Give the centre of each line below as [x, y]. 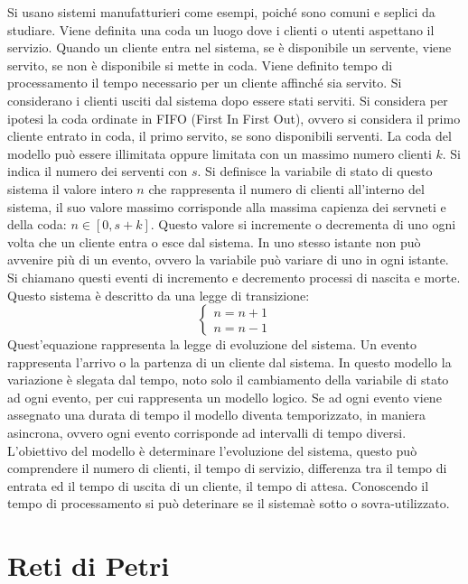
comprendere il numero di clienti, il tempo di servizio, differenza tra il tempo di [227, 468]
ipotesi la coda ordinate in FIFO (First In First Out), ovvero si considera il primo [234, 118]
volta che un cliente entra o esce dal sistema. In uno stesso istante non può [214, 241]
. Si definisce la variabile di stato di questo [315, 171]
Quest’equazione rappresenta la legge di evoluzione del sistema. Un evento [212, 344]
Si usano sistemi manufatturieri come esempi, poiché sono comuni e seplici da [221, 12]
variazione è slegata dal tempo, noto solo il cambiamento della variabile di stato [228, 380]
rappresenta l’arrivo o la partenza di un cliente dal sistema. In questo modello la [229, 362]
